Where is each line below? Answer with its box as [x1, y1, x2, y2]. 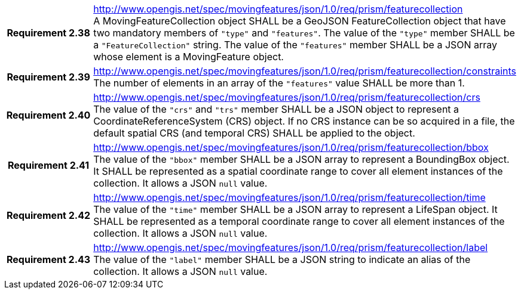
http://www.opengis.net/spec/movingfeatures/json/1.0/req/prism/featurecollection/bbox [93, 141, 489, 153]
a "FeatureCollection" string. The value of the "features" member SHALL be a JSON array [93, 39, 498, 51]
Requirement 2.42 [7, 209, 91, 221]
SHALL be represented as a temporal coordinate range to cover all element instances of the [93, 215, 505, 227]
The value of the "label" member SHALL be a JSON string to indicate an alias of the [93, 253, 471, 265]
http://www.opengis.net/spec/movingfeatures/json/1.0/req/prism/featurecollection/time [93, 191, 486, 203]
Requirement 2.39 [7, 71, 90, 83]
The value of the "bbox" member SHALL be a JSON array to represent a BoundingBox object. [93, 153, 510, 165]
